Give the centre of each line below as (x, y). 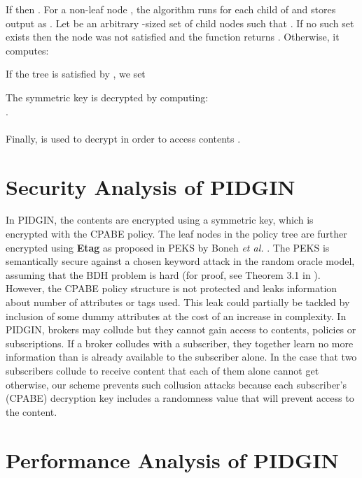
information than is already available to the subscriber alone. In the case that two (181, 357)
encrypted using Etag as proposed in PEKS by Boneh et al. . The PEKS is (168, 247)
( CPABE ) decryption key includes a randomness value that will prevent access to (180, 398)
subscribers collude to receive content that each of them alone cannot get (162, 370)
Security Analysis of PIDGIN (151, 186)
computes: (27, 50)
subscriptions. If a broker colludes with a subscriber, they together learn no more (180, 343)
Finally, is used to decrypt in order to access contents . (123, 138)
